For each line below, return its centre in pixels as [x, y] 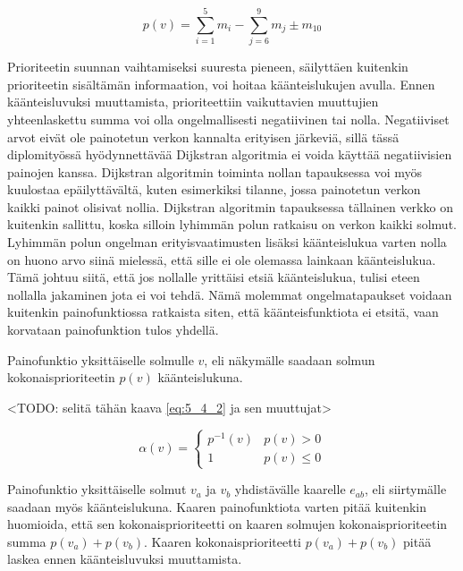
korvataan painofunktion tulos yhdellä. [113, 330]
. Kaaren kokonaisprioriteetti [223, 541]
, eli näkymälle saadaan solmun [290, 359]
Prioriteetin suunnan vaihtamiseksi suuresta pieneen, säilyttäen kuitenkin [208, 67]
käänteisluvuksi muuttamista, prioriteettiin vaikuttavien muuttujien [193, 102]
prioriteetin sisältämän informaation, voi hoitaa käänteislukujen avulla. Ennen [221, 84]
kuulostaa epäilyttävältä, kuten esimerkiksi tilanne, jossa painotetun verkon [214, 189]
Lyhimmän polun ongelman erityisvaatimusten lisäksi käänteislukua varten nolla [227, 242]
